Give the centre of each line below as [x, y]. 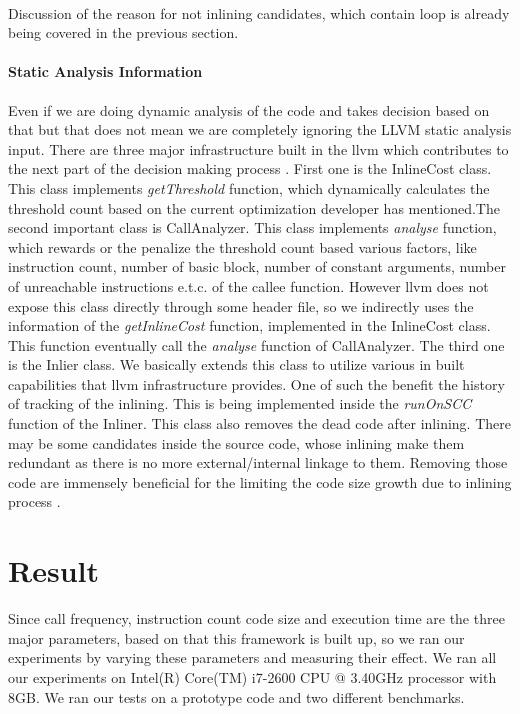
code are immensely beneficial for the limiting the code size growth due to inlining [260, 481]
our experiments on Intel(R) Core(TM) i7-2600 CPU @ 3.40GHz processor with [252, 676]
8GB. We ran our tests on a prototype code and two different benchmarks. [236, 696]
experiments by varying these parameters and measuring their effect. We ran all [252, 657]
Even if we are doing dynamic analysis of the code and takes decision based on [249, 109]
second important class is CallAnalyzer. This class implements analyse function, [252, 227]
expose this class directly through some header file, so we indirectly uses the [241, 305]
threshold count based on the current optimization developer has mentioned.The [254, 207]
